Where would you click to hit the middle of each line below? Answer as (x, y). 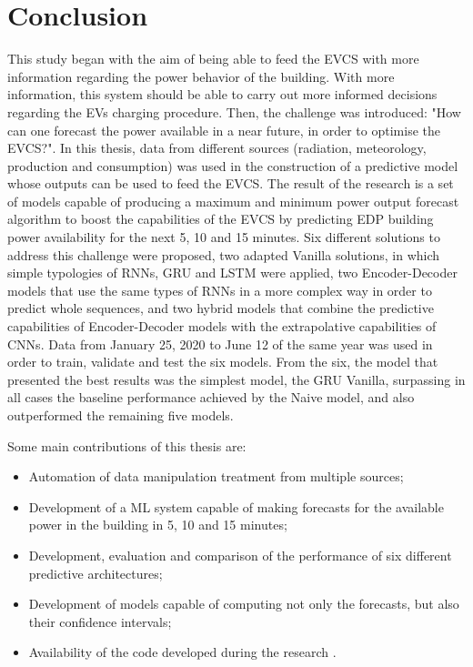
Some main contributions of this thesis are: (127, 445)
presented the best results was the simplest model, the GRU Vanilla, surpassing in (236, 379)
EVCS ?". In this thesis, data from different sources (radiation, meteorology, (217, 148)
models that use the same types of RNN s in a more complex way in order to (220, 290)
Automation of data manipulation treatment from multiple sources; (216, 476)
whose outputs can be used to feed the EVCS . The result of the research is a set (231, 183)
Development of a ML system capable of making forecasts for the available (236, 506)
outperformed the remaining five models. (121, 415)
